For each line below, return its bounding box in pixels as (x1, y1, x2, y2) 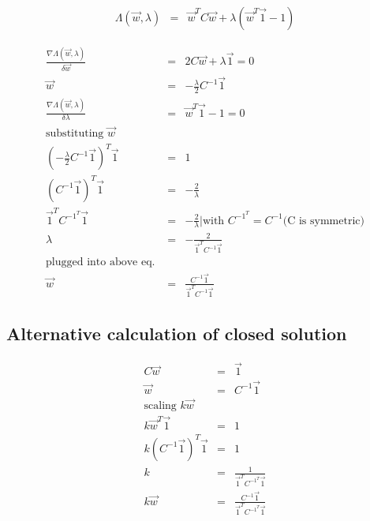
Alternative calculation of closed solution (6, 321, 347, 346)
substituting (46, 127, 104, 139)
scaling (144, 399, 177, 411)
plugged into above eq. (46, 257, 155, 268)
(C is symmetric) (282, 215, 364, 227)
